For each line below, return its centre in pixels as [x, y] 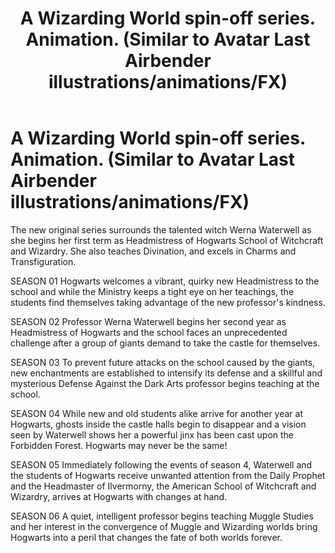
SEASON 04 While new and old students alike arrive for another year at [157, 413]
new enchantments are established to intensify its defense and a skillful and [166, 373]
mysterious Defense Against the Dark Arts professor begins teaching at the [165, 383]
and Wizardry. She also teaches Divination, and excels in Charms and [153, 251]
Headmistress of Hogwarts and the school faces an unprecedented [149, 332]
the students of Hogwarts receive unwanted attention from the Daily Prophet [168, 475]
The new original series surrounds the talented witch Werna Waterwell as [161, 229]
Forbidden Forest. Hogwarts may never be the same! [119, 445]
